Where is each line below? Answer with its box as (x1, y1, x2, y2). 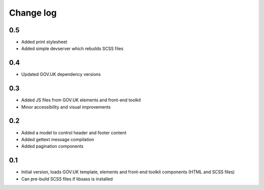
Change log (9, 7, 57, 18)
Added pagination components (21, 143, 84, 149)
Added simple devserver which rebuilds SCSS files (21, 46, 124, 51)
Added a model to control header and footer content (21, 130, 127, 136)
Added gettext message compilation (21, 136, 94, 142)
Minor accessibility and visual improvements (21, 104, 111, 110)
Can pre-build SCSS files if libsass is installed (21, 176, 113, 182)
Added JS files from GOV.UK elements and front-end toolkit (21, 97, 141, 103)
